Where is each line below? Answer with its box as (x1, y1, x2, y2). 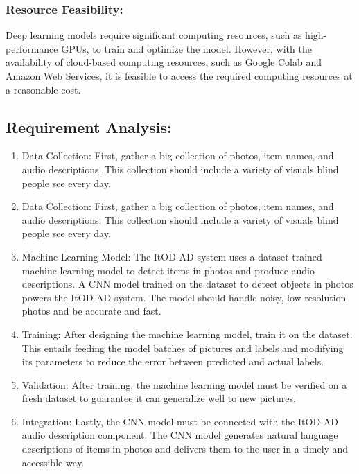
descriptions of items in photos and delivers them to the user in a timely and (21, 441, 349, 456)
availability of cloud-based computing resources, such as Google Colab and (6, 55, 322, 69)
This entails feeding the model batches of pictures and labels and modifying (21, 340, 344, 355)
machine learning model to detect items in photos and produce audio (21, 263, 315, 277)
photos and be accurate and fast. (21, 304, 161, 318)
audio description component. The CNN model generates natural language (21, 428, 338, 442)
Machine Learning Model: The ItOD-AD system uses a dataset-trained (21, 249, 322, 263)
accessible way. (21, 455, 85, 469)
